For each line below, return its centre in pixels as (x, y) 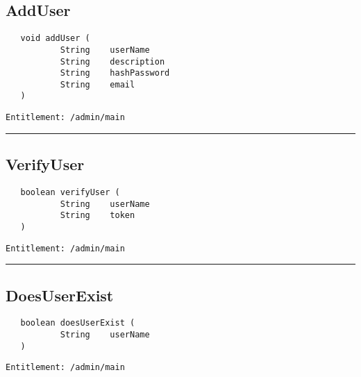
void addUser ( (55, 39)
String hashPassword (115, 73)
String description (112, 61)
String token (98, 216)
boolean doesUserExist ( (78, 323)
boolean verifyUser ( (70, 192)
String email (98, 84)
